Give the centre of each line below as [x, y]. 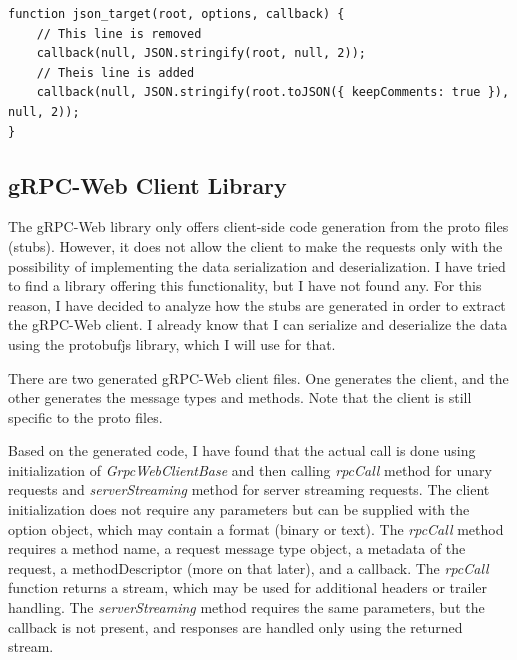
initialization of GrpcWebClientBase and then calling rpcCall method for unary [250, 469]
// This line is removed [119, 33]
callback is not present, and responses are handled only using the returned [235, 626]
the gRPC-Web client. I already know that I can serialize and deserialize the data [258, 324]
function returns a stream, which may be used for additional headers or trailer [247, 587]
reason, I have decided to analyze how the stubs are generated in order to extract [257, 304]
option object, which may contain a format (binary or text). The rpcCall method [256, 528]
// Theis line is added [115, 72]
